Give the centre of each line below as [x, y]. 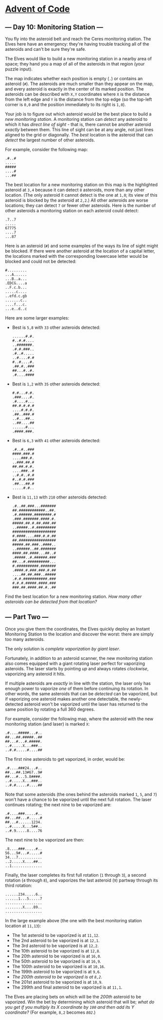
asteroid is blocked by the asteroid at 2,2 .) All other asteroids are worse [77, 200]
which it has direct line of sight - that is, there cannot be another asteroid [78, 124]
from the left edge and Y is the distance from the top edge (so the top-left [79, 99]
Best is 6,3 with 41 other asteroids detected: [56, 441]
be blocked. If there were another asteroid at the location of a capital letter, [80, 251]
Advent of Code [37, 9]
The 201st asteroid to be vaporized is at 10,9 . [57, 982]
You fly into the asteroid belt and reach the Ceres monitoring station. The [78, 39]
